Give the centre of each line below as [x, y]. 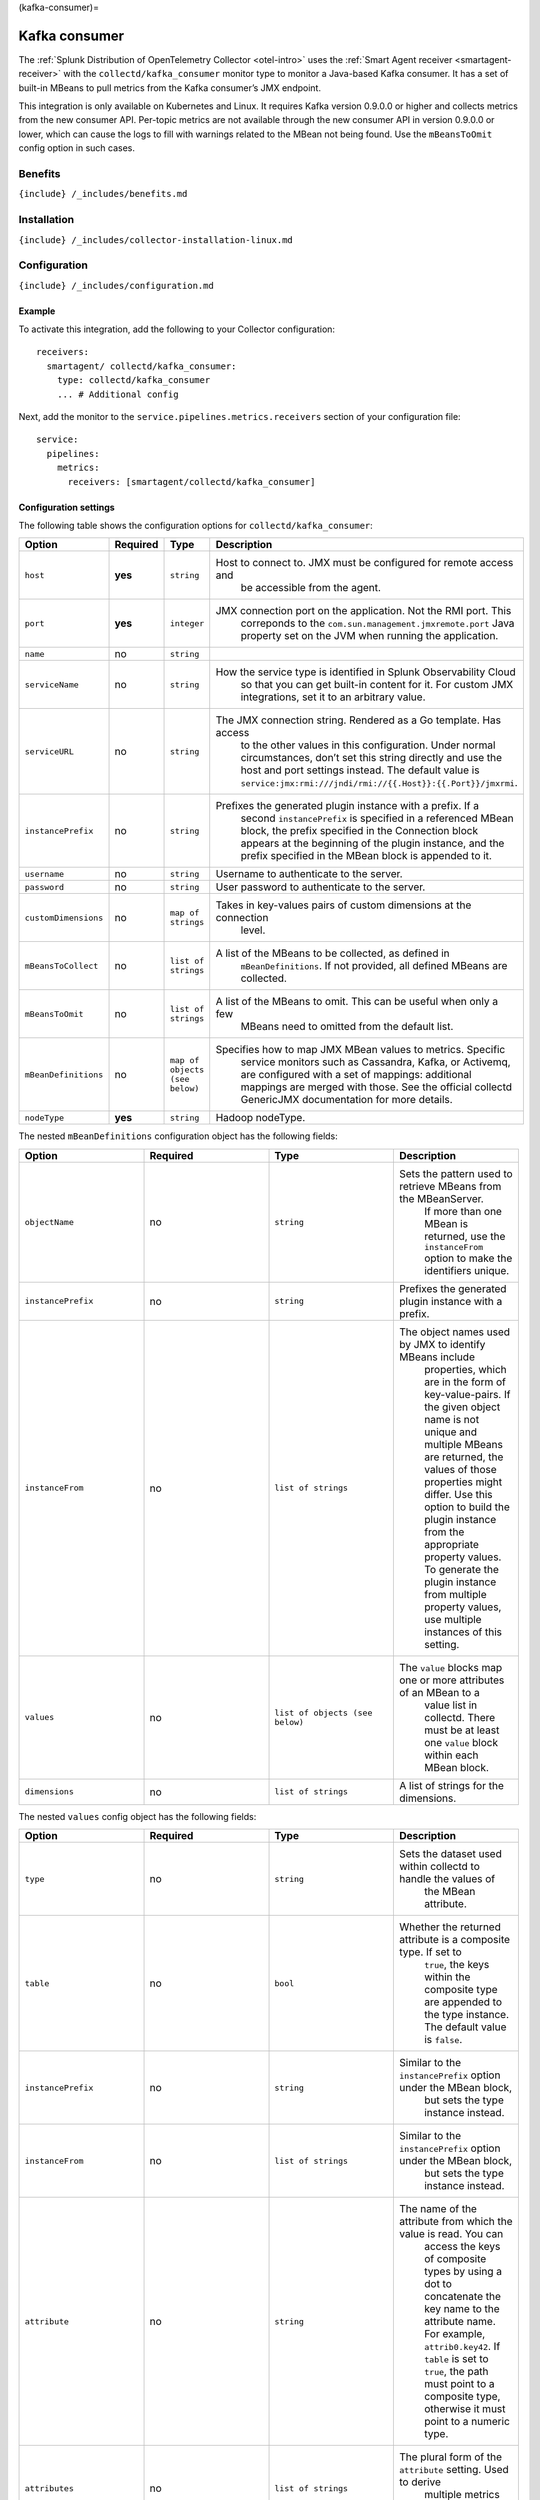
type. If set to [430, 1952]
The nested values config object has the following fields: [137, 1816]
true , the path [456, 2372]
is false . [443, 2040]
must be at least [461, 1730]
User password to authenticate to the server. [320, 887]
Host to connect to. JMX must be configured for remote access [364, 563]
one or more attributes [451, 1680]
